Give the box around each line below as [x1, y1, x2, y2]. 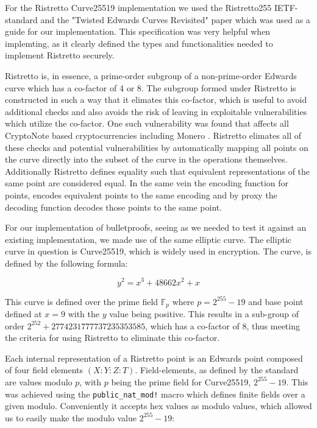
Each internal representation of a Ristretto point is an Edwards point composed [5, 351, 303, 364]
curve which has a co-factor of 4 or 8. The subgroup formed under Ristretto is [5, 81, 296, 94]
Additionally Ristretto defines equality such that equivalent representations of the [5, 164, 310, 177]
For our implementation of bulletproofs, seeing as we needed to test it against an [5, 221, 307, 234]
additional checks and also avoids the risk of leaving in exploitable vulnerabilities [5, 105, 307, 118]
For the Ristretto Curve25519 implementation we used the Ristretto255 [5, 1, 272, 13]
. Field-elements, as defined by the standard [135, 363, 299, 376]
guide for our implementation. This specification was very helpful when [5, 25, 271, 38]
